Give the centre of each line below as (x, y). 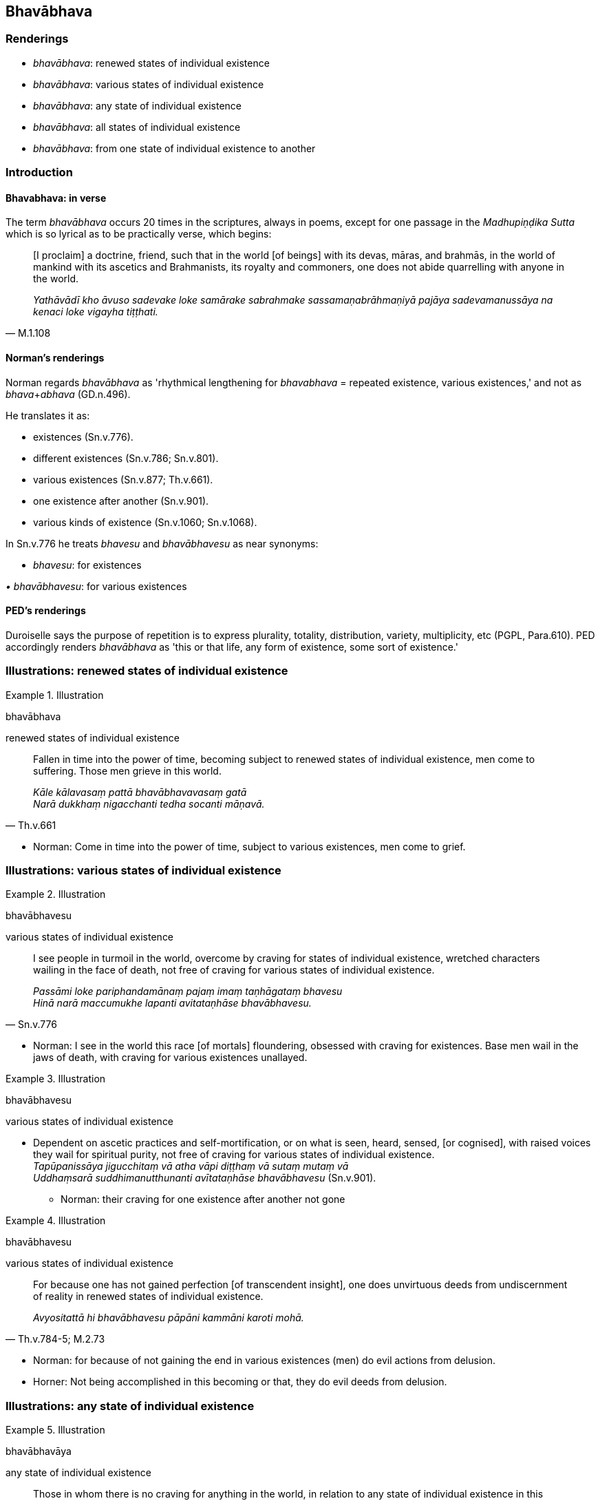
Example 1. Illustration (55, 695)
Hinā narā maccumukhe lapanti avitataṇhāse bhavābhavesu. (172, 1003)
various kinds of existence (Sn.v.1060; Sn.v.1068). (145, 522)
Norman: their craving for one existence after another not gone (203, 1199)
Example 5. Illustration (55, 1430)
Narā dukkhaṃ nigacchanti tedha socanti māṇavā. (149, 804)
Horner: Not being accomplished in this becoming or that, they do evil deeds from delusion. (240, 1382)
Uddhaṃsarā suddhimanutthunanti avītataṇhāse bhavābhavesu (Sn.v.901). (205, 1178)
